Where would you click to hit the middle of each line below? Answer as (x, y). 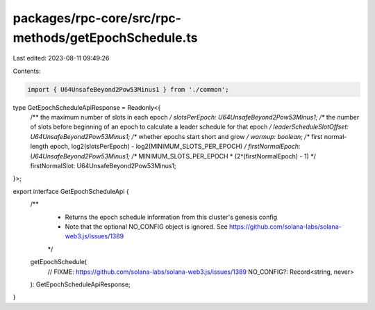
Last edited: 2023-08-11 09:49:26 (61, 58)
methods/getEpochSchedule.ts (105, 38)
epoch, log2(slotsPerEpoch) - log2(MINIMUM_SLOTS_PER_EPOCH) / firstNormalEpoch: (175, 147)
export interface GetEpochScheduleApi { (71, 191)
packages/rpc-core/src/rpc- (97, 18)
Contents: (27, 71)
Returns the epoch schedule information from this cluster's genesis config (171, 217)
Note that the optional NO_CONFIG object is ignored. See (147, 227)
